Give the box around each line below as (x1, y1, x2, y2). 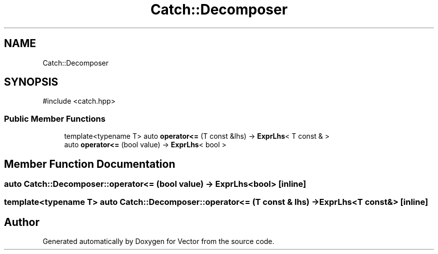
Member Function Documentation (4, 157, 175, 170)
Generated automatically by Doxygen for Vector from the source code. (42, 237, 274, 246)
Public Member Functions (4, 113, 105, 124)
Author (4, 215, 39, 228)
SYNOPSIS (4, 76, 58, 89)
